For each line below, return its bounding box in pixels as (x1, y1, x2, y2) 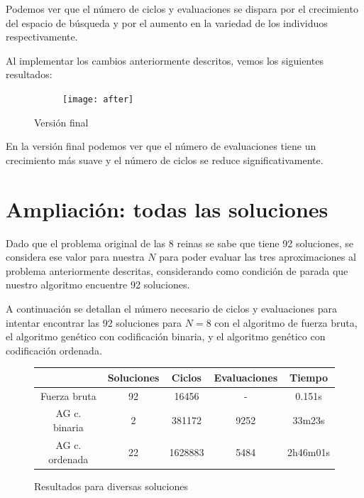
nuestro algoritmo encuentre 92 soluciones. (6, 277, 190, 292)
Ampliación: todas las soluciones (6, 194, 329, 223)
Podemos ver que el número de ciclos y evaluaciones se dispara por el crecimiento (6, 1, 358, 16)
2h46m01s (287, 444, 330, 459)
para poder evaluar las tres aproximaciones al (159, 249, 356, 264)
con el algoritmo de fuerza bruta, (214, 315, 358, 330)
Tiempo (289, 369, 328, 384)
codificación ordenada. (6, 342, 102, 357)
